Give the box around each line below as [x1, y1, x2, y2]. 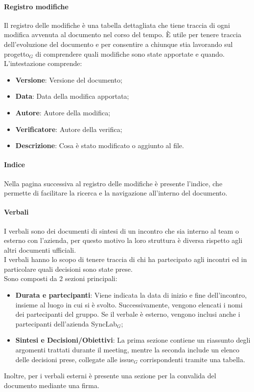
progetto [4, 48, 29, 59]
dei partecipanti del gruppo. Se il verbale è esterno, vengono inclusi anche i [15, 309, 240, 319]
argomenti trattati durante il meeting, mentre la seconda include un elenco [15, 345, 239, 355]
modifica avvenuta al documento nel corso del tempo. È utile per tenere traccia [4, 29, 241, 40]
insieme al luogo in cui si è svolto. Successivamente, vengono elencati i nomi [15, 299, 243, 309]
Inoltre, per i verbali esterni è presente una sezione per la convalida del [4, 370, 216, 381]
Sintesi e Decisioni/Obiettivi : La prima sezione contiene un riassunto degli [15, 335, 251, 345]
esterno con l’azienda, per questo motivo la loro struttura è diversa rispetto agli [4, 235, 243, 245]
